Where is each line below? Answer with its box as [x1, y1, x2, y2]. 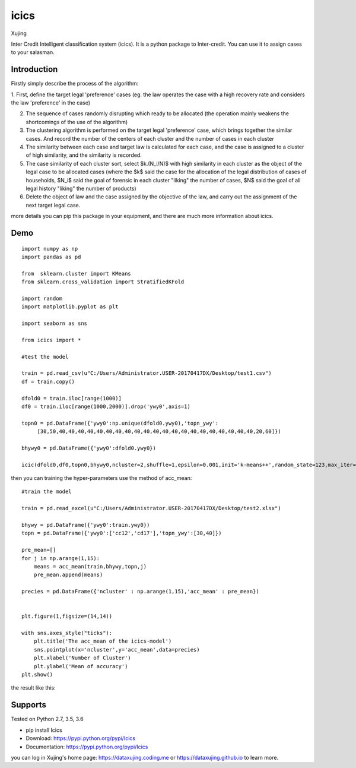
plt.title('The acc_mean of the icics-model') [33, 638, 172, 644]
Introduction [11, 64, 58, 74]
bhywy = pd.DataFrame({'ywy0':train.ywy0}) [21, 522, 150, 528]
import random [21, 295, 62, 302]
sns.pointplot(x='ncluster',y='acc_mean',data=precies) [33, 646, 200, 653]
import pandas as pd [21, 253, 81, 260]
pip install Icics [26, 726, 62, 734]
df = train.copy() [21, 378, 75, 385]
